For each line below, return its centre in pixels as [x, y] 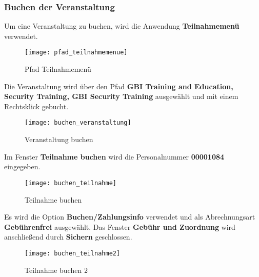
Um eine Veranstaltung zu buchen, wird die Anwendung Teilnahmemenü [122, 26]
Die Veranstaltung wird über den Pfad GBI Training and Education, [119, 86]
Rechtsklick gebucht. [36, 106]
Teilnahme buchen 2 [56, 270]
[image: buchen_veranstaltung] [78, 123]
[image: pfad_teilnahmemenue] [76, 53]
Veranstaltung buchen [59, 139]
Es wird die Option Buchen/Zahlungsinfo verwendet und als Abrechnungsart [130, 217]
